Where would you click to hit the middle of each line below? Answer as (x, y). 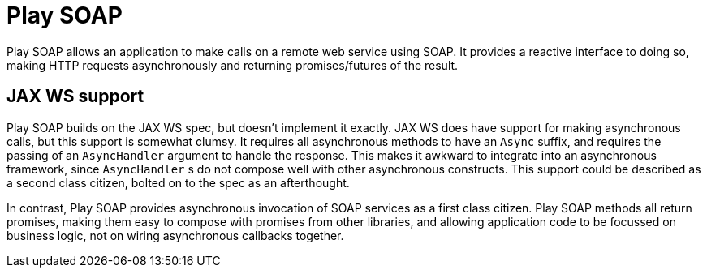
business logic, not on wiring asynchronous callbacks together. (175, 235)
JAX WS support (75, 96)
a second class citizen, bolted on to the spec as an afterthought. (178, 182)
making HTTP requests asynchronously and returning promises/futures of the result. (233, 65)
